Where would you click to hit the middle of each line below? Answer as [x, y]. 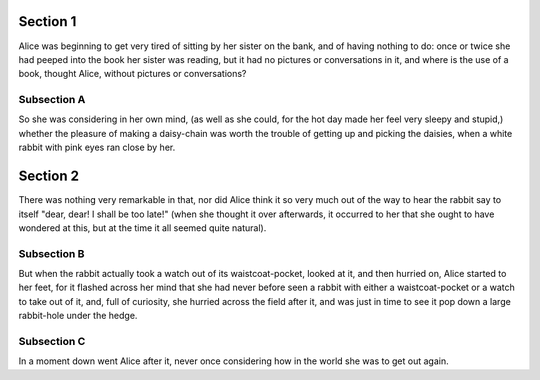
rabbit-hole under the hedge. [78, 316]
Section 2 [49, 176]
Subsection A [52, 100]
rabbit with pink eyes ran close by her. [97, 147]
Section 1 [47, 21]
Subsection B [51, 253]
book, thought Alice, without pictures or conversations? [132, 74]
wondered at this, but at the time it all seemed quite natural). [142, 227]
